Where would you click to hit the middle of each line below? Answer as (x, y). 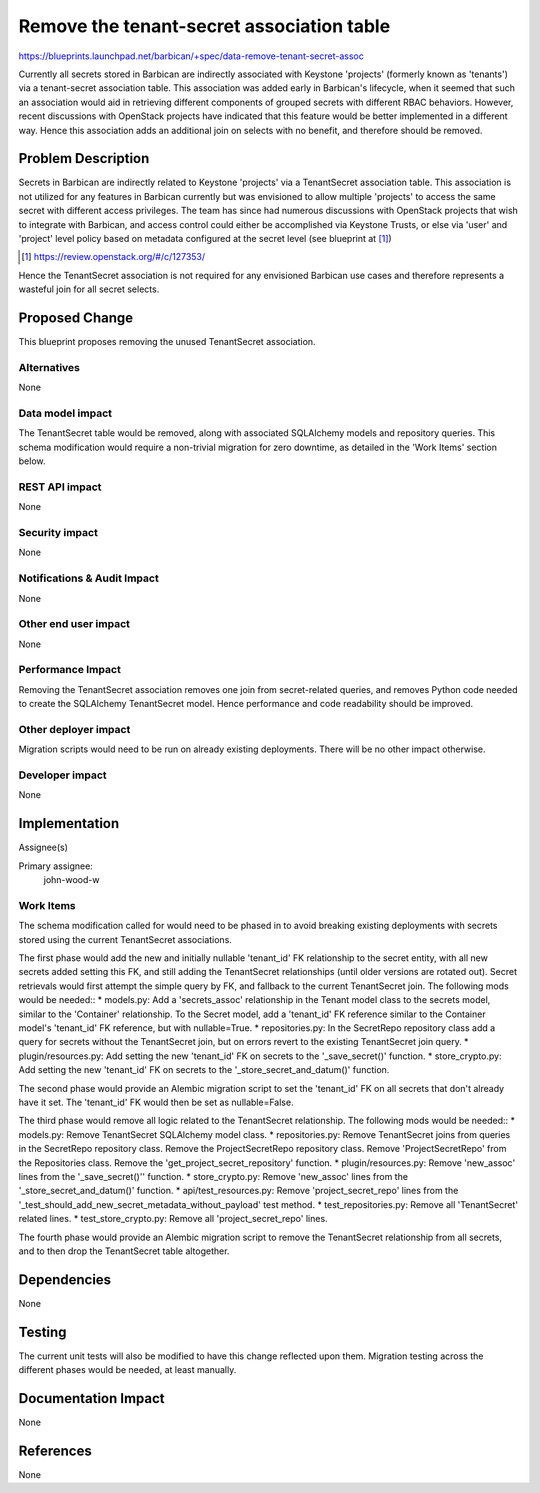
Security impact (58, 533)
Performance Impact (70, 670)
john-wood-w (71, 880)
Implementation (69, 823)
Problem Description (84, 158)
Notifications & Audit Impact (88, 578)
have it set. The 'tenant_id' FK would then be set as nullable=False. (156, 1102)
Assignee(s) (43, 847)
